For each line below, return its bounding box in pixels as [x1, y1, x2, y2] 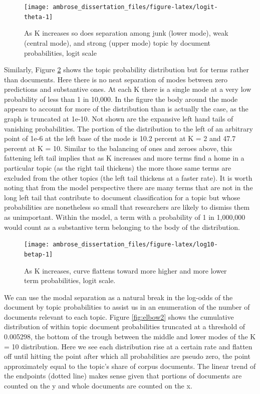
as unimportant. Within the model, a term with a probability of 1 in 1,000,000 [4, 212, 245, 222]
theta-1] [24, 13, 53, 21]
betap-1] [24, 250, 53, 258]
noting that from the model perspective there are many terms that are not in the [4, 182, 253, 193]
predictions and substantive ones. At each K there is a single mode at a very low [4, 84, 251, 94]
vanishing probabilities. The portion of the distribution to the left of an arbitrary [4, 123, 253, 134]
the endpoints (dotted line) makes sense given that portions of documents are [4, 370, 242, 381]
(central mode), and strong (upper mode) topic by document [24, 37, 210, 48]
